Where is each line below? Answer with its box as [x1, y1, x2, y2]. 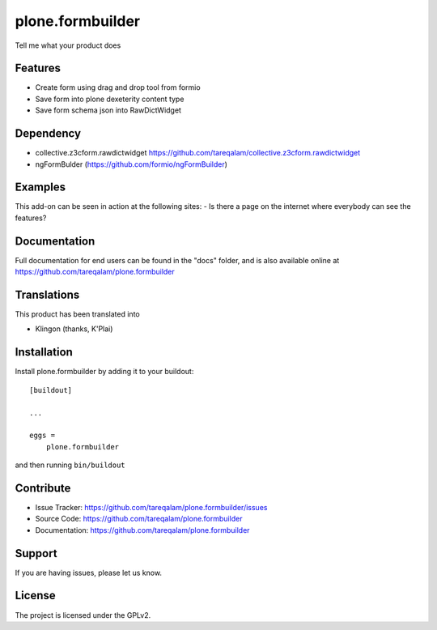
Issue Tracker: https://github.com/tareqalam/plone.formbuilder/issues [35, 502, 268, 512]
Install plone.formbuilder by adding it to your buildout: [15, 367, 194, 377]
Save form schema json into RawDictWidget [35, 105, 182, 115]
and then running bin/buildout [15, 460, 125, 470]
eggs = [29, 431, 56, 441]
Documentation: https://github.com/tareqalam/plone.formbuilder [35, 525, 250, 534]
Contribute [15, 481, 71, 495]
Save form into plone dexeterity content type [35, 94, 185, 104]
